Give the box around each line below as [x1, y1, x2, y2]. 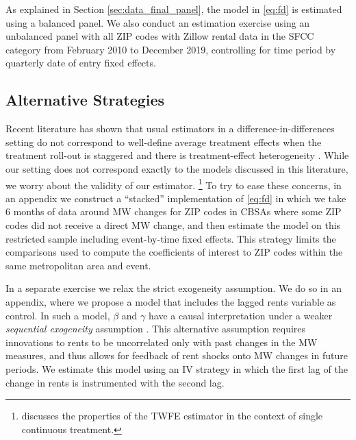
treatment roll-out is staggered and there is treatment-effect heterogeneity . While [5, 148, 349, 162]
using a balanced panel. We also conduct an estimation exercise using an [5, 15, 310, 29]
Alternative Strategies [5, 89, 165, 110]
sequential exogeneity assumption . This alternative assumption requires [5, 321, 306, 336]
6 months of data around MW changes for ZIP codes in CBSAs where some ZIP [5, 204, 342, 219]
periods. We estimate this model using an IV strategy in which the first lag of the [5, 361, 348, 376]
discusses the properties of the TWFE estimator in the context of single [21, 408, 323, 423]
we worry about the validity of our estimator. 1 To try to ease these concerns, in [5, 175, 342, 192]
